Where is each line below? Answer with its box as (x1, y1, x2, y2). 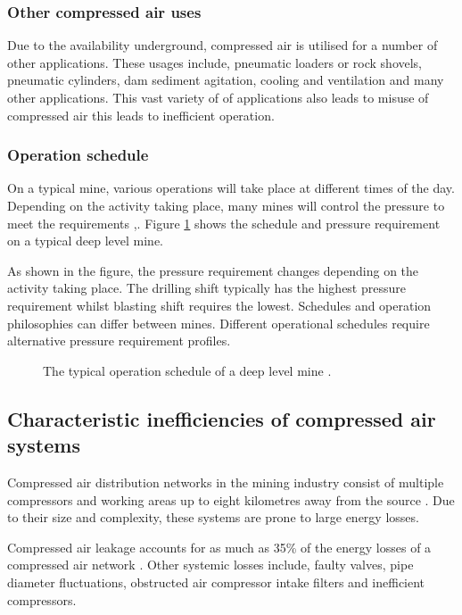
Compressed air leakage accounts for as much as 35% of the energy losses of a (7, 537, 432, 556)
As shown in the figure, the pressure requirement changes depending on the (7, 261, 419, 279)
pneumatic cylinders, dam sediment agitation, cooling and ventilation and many (7, 71, 444, 89)
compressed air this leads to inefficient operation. (7, 105, 275, 124)
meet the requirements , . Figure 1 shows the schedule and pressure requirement (7, 213, 441, 232)
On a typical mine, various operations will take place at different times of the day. (7, 179, 455, 197)
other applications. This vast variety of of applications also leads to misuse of (7, 88, 429, 106)
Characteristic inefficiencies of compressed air (7, 404, 436, 432)
